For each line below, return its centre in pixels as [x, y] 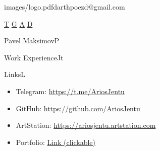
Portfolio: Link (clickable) [56, 142]
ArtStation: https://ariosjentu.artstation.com [86, 125]
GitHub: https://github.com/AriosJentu [78, 108]
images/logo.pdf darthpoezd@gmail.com [65, 7]
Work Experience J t [34, 57]
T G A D [18, 23]
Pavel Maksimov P [32, 41]
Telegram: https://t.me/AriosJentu [70, 91]
